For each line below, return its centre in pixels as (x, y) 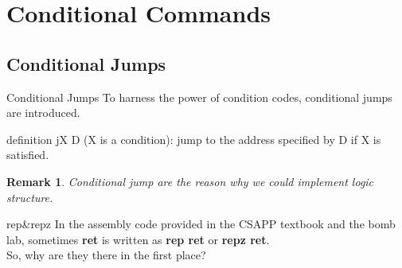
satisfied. (28, 155)
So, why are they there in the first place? (106, 255)
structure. (30, 197)
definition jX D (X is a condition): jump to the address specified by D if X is (194, 139)
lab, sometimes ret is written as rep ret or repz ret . (138, 239)
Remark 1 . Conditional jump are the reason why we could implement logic (190, 181)
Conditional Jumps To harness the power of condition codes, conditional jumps (199, 97)
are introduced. (43, 113)
